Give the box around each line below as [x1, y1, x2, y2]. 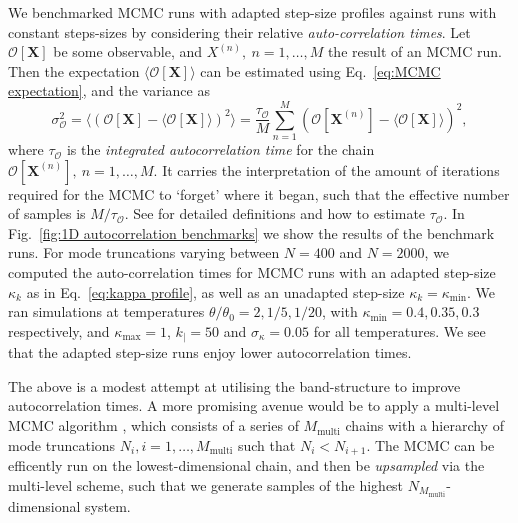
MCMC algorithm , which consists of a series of [8, 415, 299, 436]
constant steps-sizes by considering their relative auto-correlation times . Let [8, 21, 471, 42]
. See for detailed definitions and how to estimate [124, 203, 426, 224]
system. [85, 495, 131, 516]
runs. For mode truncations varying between [8, 242, 280, 263]
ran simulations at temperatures [8, 301, 205, 322]
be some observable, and [53, 41, 203, 62]
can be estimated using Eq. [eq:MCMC [200, 60, 441, 81]
